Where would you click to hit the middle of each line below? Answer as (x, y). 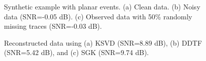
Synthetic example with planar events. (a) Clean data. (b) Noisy (102, 6)
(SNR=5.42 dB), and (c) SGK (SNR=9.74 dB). (77, 52)
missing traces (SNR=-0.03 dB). (53, 26)
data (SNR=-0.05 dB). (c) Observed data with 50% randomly (98, 16)
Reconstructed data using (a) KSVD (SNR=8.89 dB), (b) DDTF (103, 42)
